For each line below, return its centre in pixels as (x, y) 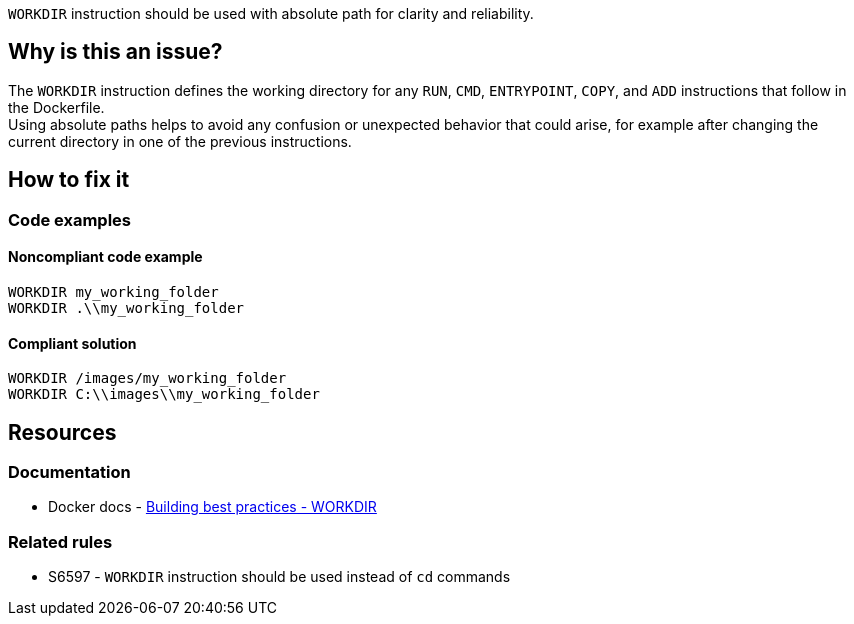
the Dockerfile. (56, 107)
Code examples (70, 219)
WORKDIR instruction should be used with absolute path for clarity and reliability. (271, 13)
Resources (62, 432)
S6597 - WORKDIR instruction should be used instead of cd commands (279, 577)
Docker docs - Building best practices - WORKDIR (212, 507)
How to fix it (69, 180)
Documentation (69, 471)
